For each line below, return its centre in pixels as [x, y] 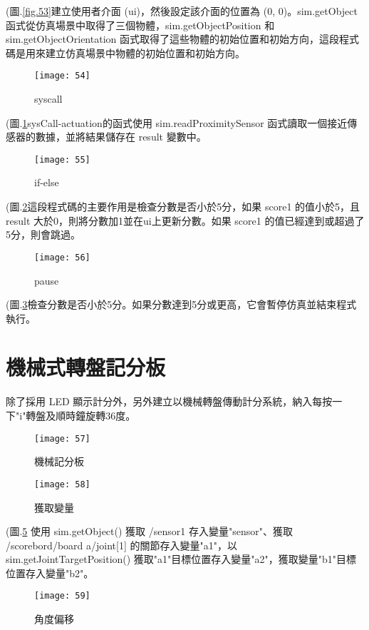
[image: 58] [62, 484]
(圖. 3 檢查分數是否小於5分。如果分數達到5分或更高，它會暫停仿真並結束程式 [181, 304]
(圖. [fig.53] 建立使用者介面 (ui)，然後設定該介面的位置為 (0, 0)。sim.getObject [182, 11]
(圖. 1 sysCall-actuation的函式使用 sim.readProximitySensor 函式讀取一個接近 [177, 122]
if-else [47, 182]
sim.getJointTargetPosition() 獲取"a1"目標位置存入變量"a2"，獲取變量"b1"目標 [181, 559]
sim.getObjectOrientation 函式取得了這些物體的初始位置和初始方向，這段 [172, 39]
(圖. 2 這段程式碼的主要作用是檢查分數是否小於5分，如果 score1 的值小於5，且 [183, 207]
